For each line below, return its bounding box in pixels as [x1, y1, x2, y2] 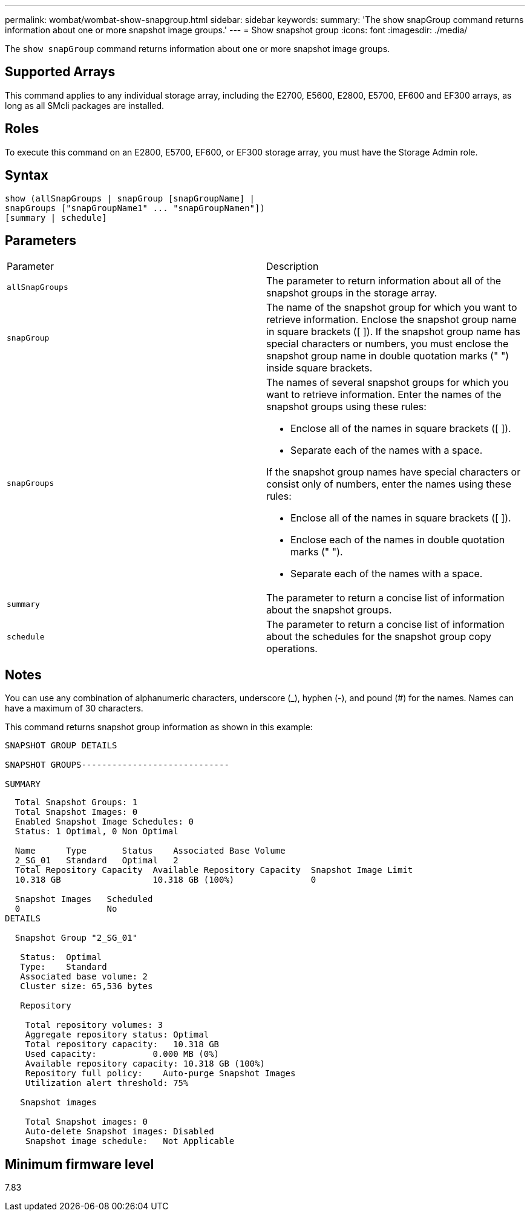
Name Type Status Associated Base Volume [15, 846, 286, 856]
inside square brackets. [266, 362, 373, 374]
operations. [266, 642, 318, 655]
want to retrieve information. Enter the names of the [266, 388, 502, 401]
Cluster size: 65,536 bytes [20, 981, 153, 992]
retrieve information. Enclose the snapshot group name [266, 313, 517, 326]
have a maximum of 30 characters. [5, 703, 143, 714]
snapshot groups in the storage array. [266, 287, 437, 299]
